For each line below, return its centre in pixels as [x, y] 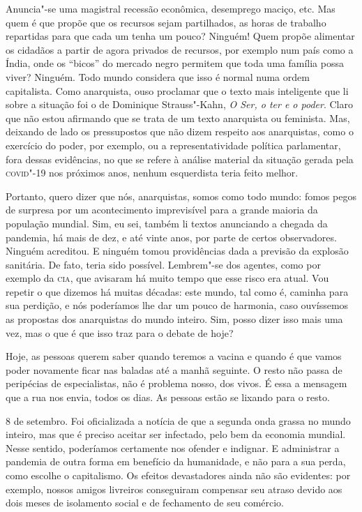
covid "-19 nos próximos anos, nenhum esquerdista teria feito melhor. [152, 173]
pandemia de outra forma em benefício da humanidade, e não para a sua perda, [176, 461]
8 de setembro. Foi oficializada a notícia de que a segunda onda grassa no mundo [178, 420]
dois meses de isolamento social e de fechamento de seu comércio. [145, 503]
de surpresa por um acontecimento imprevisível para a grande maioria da [162, 210]
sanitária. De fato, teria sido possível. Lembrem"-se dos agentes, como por [163, 264]
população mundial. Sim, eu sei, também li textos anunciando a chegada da [167, 223]
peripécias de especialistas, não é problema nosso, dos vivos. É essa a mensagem [176, 383]
